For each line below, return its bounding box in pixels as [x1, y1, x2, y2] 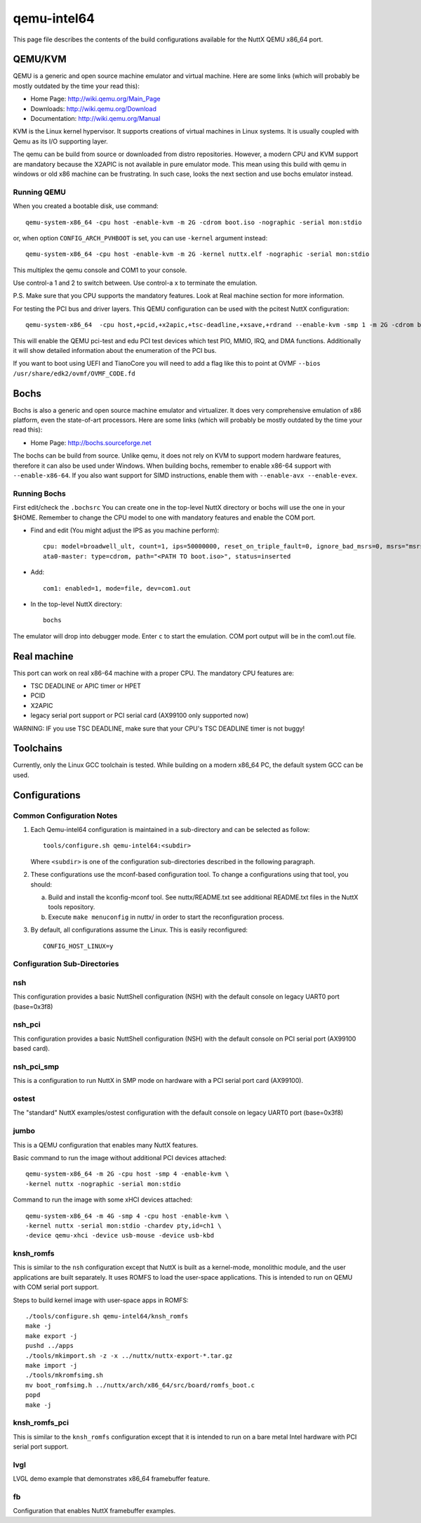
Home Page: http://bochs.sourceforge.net [30, 438, 152, 446]
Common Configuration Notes [13, 811, 118, 821]
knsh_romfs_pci [13, 1418, 69, 1427]
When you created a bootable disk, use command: [13, 202, 159, 210]
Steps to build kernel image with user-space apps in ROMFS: [13, 1296, 189, 1304]
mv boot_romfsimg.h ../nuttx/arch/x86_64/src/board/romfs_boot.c [25, 1381, 255, 1389]
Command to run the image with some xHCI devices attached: [13, 1195, 193, 1204]
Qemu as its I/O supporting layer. [13, 137, 108, 146]
